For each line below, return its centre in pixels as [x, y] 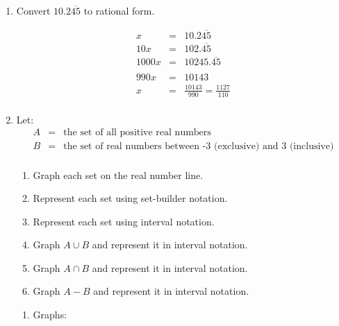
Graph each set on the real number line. [118, 174]
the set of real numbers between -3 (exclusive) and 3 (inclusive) [199, 147]
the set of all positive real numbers [137, 133]
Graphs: [50, 315]
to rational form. [119, 10]
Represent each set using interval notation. [124, 221]
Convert [33, 10]
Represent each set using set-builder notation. [130, 198]
